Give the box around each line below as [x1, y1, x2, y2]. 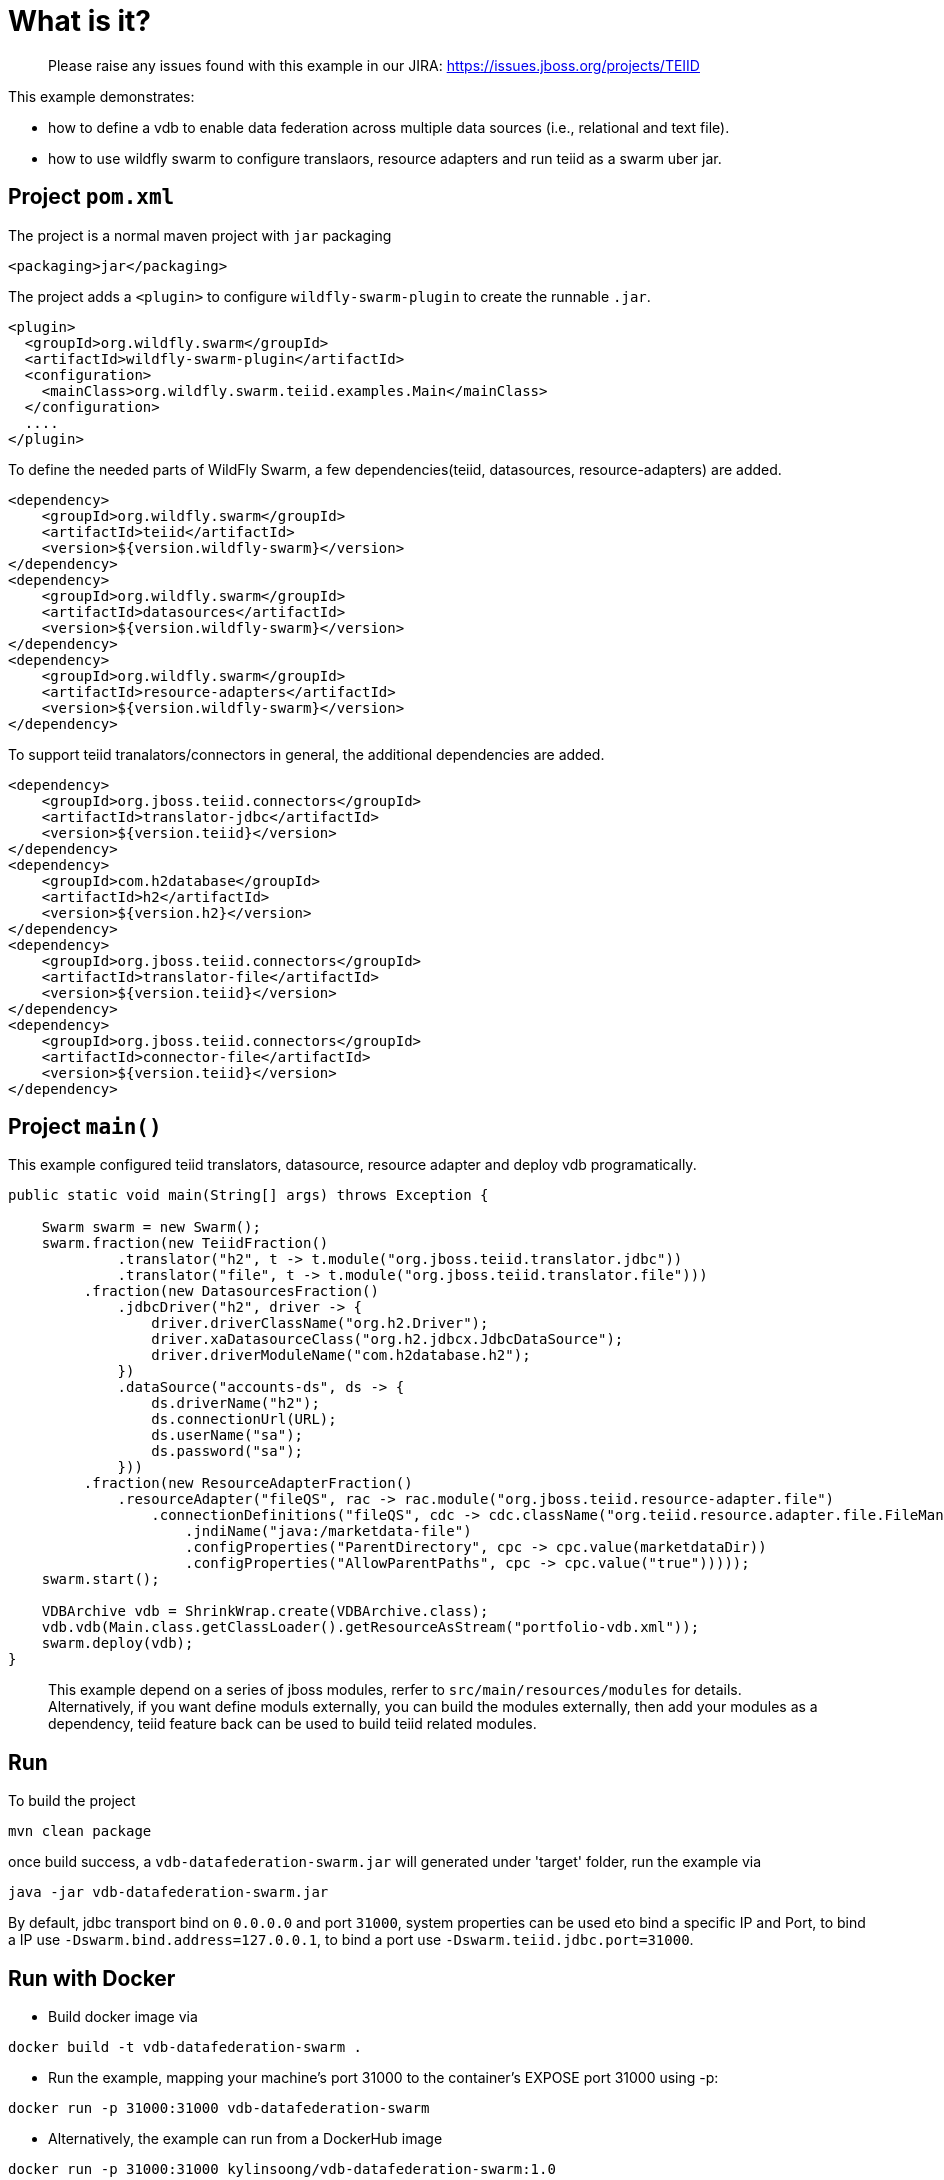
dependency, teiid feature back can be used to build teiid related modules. [48, 1715, 537, 1733]
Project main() [8, 1114, 162, 1140]
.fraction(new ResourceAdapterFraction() [83, 1475, 413, 1492]
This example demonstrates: [8, 87, 195, 105]
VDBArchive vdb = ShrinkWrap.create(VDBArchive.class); [41, 1603, 489, 1620]
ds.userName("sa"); [151, 1427, 304, 1444]
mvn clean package [8, 1823, 152, 1840]
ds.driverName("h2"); [151, 1395, 320, 1412]
